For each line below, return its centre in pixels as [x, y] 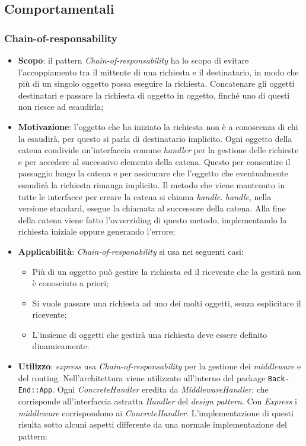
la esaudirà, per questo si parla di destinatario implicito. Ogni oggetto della [155, 138]
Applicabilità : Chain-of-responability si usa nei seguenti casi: [131, 251]
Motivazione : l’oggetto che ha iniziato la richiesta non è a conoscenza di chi [158, 126]
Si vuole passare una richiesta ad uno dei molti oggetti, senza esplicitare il [167, 303]
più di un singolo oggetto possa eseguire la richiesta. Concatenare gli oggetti [156, 83]
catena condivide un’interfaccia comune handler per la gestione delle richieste [158, 150]
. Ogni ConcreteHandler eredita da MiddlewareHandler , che [160, 389]
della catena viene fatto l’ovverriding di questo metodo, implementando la [152, 219]
